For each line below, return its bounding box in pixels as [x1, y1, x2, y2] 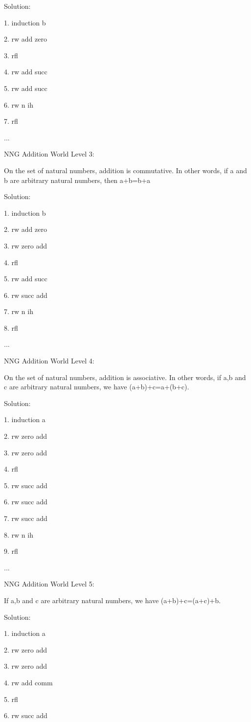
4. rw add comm [4, 677, 53, 687]
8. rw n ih [4, 529, 33, 540]
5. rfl [4, 694, 18, 704]
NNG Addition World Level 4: [4, 356, 94, 366]
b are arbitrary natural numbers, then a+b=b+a [4, 175, 151, 185]
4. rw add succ [4, 67, 47, 77]
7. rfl [4, 116, 18, 126]
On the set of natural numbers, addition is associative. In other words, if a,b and [4, 372, 246, 382]
